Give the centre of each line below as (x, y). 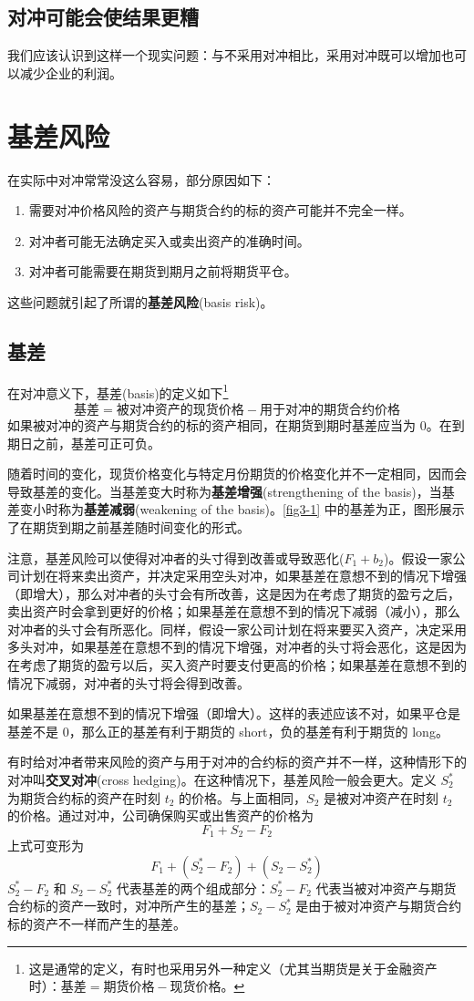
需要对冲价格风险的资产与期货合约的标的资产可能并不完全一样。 (220, 210)
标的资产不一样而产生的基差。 (97, 924)
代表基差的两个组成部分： (193, 887)
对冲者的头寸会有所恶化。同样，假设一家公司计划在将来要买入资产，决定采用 (237, 629)
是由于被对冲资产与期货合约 (379, 906)
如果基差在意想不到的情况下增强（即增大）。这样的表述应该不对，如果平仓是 (234, 713)
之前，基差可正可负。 (96, 443)
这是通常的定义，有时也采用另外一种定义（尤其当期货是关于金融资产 (233, 968)
